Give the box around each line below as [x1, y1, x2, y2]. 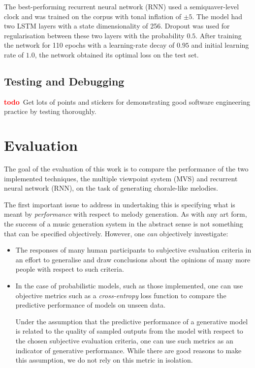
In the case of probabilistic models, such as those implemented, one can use [15, 281, 243, 291]
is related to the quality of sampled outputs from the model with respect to [15, 326, 243, 336]
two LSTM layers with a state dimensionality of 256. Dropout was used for [4, 21, 230, 31]
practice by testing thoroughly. [4, 106, 96, 116]
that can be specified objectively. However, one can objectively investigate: [4, 228, 228, 238]
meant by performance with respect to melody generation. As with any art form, [4, 209, 247, 219]
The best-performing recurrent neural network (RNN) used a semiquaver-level [4, 1, 239, 11]
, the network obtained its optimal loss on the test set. [34, 49, 199, 59]
